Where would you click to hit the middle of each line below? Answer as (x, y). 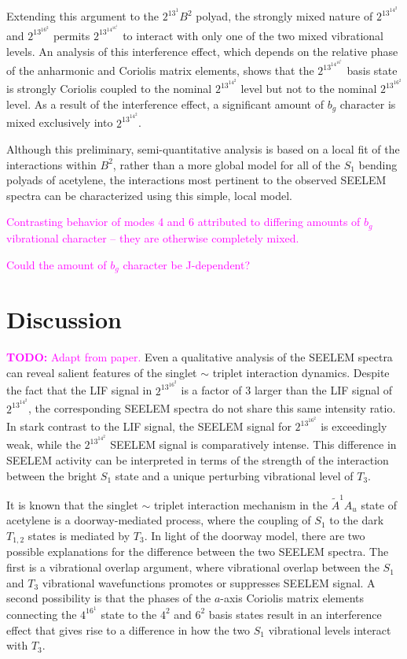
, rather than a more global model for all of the (226, 164)
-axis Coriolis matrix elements (292, 598)
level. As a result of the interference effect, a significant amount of (165, 104)
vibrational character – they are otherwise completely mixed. (153, 237)
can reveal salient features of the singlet (102, 372)
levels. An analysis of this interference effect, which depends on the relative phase (202, 51)
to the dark (357, 520)
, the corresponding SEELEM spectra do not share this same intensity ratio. (212, 408)
